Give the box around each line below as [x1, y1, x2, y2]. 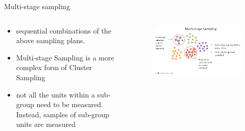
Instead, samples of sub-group [16, 109, 110, 119]
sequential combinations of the [16, 25, 111, 36]
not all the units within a [16, 89, 95, 100]
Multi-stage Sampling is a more [16, 52, 114, 62]
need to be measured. [36, 99, 103, 110]
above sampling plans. [16, 35, 85, 46]
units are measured [16, 119, 76, 129]
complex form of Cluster [16, 62, 92, 73]
